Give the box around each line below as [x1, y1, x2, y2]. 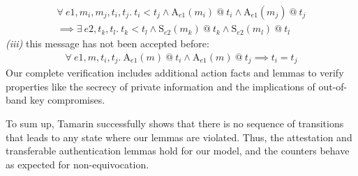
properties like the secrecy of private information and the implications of [6, 79, 315, 93]
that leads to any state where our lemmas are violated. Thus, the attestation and [6, 129, 352, 144]
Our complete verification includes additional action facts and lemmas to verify [6, 65, 344, 80]
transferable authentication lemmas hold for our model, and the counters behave [6, 143, 350, 158]
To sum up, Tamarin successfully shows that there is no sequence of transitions [6, 115, 344, 130]
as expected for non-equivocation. [6, 157, 149, 171]
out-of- [318, 79, 348, 93]
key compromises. [30, 93, 105, 107]
